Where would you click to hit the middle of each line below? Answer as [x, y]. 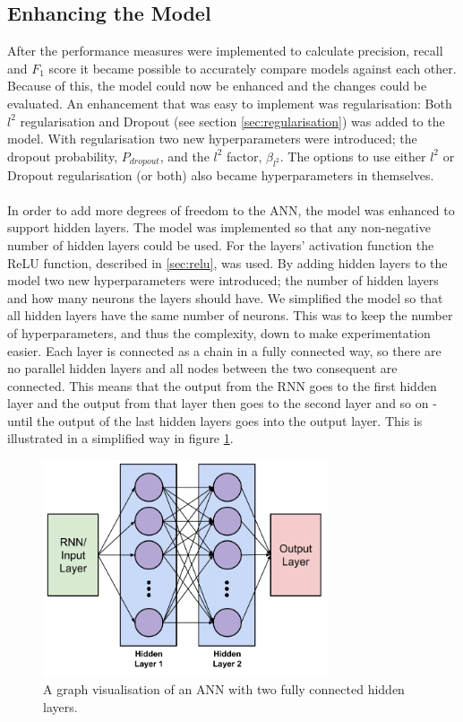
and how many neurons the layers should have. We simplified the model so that [225, 297]
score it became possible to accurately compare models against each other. [253, 68]
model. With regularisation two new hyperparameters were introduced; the [212, 139]
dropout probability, [63, 156]
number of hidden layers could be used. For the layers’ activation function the [221, 244]
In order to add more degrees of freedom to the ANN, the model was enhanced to [231, 209]
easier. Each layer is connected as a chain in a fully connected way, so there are [224, 350]
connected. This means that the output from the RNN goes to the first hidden [222, 385]
